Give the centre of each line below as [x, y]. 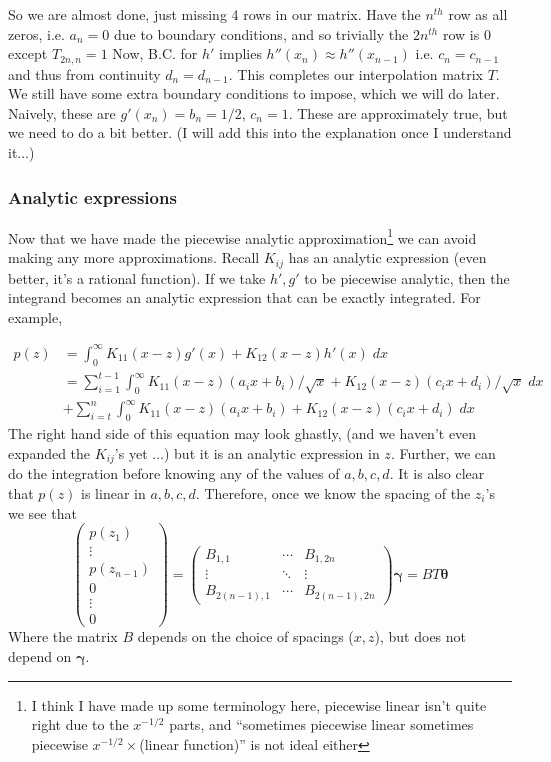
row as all [478, 14]
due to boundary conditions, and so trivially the [261, 33]
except [28, 53]
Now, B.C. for [155, 53]
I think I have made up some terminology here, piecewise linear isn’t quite [259, 704]
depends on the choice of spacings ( [245, 636]
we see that [42, 512]
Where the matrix [63, 636]
